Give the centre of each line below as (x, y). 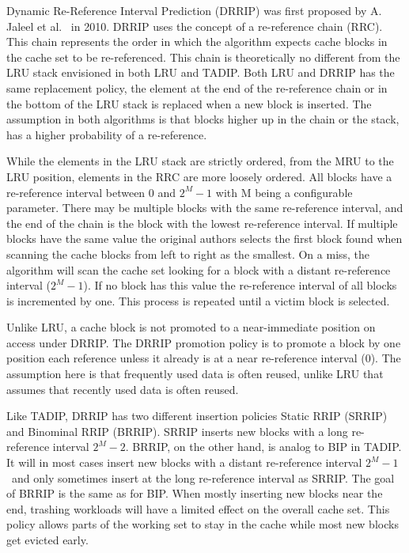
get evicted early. (47, 540)
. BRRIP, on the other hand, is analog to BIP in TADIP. (263, 447)
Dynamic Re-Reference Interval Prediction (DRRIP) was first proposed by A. (194, 10)
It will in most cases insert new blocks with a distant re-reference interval (184, 462)
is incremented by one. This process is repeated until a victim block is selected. (198, 300)
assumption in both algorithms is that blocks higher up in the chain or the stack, (203, 119)
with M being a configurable (284, 192)
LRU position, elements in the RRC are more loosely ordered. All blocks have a (199, 176)
